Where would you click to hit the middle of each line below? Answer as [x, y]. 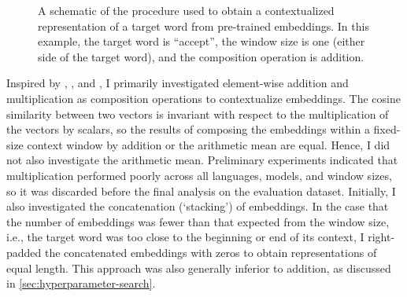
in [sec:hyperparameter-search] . [81, 283]
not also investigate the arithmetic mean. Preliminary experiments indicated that [202, 160]
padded [24, 252]
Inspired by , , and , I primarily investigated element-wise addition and [178, 83]
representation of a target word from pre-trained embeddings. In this [203, 26]
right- [381, 237]
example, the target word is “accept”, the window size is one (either [202, 41]
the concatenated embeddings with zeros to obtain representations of [211, 252]
